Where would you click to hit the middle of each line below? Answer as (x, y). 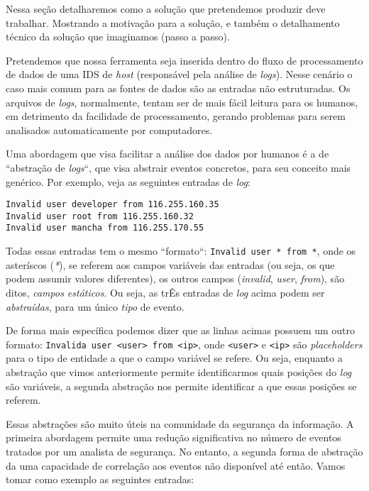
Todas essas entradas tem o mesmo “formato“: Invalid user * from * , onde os (181, 251)
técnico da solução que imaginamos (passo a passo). (118, 37)
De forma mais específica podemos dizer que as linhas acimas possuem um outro (181, 330)
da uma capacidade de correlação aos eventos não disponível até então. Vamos (176, 465)
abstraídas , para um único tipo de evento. (95, 306)
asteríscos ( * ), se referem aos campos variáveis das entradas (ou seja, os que (170, 264)
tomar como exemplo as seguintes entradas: (100, 479)
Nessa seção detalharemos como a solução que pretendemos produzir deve (166, 9)
